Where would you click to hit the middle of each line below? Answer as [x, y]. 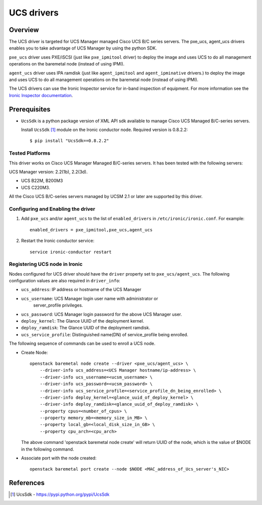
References [27, 483]
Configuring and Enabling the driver [52, 209]
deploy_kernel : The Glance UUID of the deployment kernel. [82, 321]
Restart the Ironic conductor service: [58, 241]
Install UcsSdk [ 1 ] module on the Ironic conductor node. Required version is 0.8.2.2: [105, 130]
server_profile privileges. [58, 305]
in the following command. [48, 449]
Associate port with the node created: [59, 458]
